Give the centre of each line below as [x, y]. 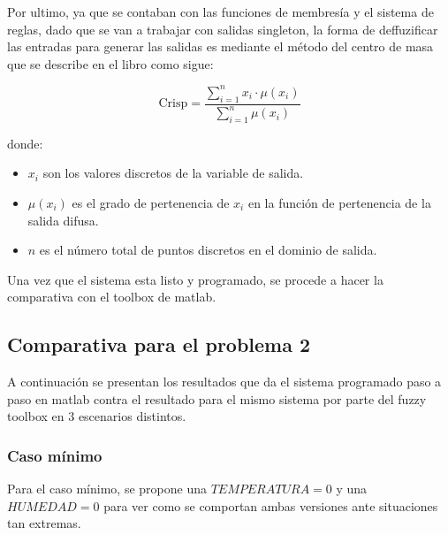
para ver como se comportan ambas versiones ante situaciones [271, 505]
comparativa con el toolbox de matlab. [112, 297]
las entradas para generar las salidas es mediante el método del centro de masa [220, 46]
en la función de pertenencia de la [339, 203]
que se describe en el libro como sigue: [110, 63]
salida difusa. [63, 220]
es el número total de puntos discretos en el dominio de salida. [208, 250]
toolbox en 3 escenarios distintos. [97, 416]
